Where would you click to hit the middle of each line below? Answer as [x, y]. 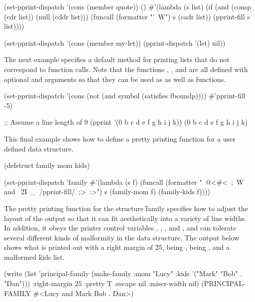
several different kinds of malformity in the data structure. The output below [122, 237]
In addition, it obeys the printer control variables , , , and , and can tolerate [120, 228]
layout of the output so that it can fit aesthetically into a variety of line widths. [126, 218]
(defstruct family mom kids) [47, 165]
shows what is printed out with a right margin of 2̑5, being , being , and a [117, 247]
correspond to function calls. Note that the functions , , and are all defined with [126, 69]
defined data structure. [39, 148]
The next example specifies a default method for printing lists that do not [117, 59]
